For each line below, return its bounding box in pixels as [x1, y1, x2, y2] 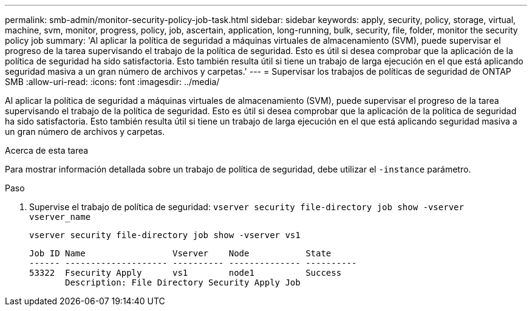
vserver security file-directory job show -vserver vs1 [29, 230, 301, 240]
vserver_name [29, 212, 91, 222]
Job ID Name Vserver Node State [29, 248, 332, 258]
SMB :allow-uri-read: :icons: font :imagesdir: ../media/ [5, 77, 220, 87]
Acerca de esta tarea [5, 145, 89, 155]
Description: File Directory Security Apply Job [65, 278, 301, 287]
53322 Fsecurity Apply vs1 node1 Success [29, 268, 342, 278]
